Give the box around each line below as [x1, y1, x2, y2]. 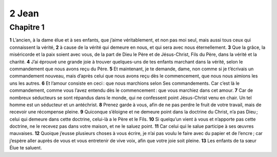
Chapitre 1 [9, 23, 45, 32]
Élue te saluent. [9, 145, 42, 151]
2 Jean [9, 8, 39, 19]
